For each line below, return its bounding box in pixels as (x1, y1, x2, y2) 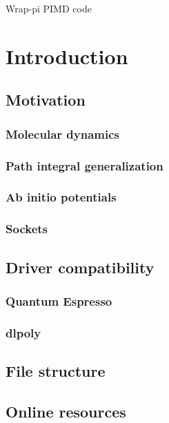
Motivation (6, 89, 86, 110)
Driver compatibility (6, 256, 155, 277)
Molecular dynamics (6, 125, 119, 142)
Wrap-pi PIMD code (6, 1, 92, 15)
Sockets (6, 220, 48, 237)
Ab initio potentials (6, 188, 117, 206)
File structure (6, 360, 106, 381)
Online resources (6, 400, 126, 422)
